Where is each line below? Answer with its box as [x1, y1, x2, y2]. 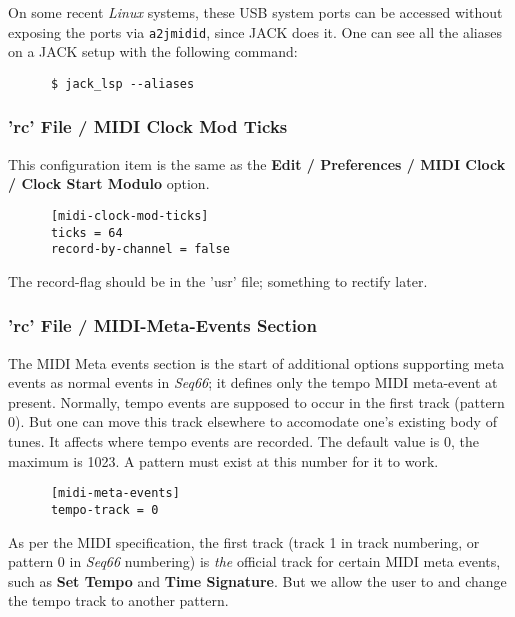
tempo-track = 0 [50, 502, 159, 517]
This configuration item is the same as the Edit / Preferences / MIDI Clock [8, 153, 506, 174]
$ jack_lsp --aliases [50, 76, 195, 91]
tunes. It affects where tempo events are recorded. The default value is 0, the [8, 431, 479, 452]
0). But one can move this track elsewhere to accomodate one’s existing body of [8, 411, 497, 432]
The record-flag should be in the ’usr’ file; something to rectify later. [8, 270, 428, 291]
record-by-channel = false [50, 242, 230, 257]
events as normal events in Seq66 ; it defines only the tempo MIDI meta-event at [8, 372, 498, 393]
